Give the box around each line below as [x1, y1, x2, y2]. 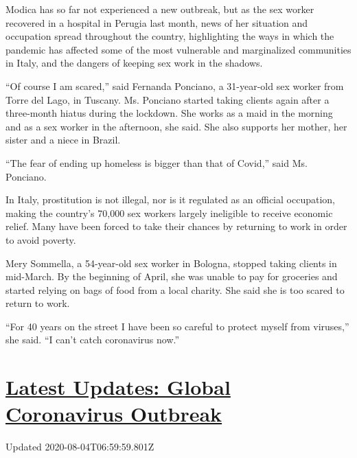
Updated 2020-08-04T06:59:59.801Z [5, 439, 154, 454]
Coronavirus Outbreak [5, 400, 222, 428]
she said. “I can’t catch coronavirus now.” [5, 332, 180, 347]
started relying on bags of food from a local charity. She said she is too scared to [5, 282, 345, 297]
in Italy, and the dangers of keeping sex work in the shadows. [5, 56, 263, 70]
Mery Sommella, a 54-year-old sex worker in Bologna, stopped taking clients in [5, 255, 337, 270]
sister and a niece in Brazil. [5, 133, 121, 147]
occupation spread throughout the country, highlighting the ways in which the [5, 29, 334, 43]
